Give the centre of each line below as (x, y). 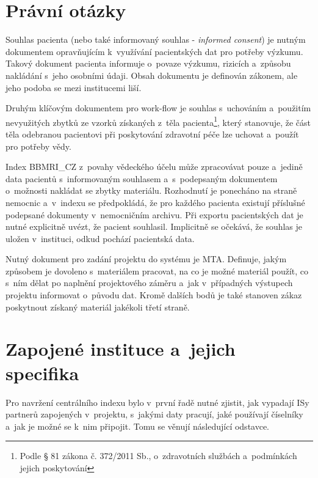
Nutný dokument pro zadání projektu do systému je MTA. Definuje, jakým (146, 259)
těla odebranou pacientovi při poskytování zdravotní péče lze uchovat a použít (152, 134)
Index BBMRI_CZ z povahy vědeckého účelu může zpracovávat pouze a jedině (154, 167)
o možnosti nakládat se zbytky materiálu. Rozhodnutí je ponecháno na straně (151, 190)
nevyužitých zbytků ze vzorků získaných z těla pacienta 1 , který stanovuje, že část (158, 121)
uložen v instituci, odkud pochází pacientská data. (100, 238)
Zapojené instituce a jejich (121, 349)
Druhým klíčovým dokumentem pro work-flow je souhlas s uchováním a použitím (158, 108)
